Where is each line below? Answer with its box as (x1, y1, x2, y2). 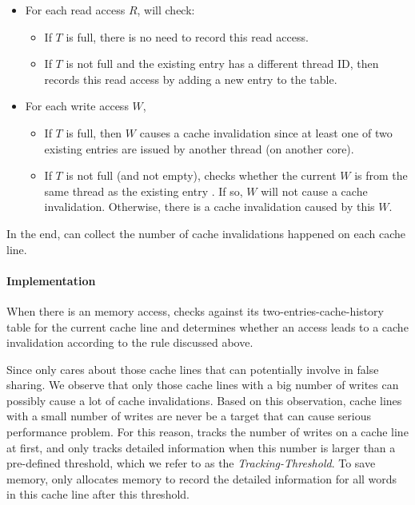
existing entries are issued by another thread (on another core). (44, 140, 354, 157)
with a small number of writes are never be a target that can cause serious (6, 408, 371, 424)
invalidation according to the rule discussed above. (6, 334, 253, 351)
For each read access (25, 2, 126, 18)
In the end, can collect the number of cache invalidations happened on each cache (6, 225, 406, 241)
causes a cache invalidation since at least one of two (139, 124, 393, 141)
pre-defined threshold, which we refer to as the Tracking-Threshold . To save (6, 455, 376, 471)
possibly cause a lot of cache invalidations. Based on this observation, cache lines (6, 392, 402, 408)
